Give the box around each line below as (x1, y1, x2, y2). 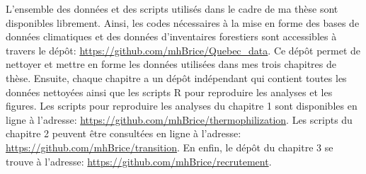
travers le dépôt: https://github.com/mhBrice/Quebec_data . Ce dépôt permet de (6, 42, 361, 57)
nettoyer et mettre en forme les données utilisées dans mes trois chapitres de (6, 57, 336, 71)
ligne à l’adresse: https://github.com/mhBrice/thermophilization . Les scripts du (6, 112, 353, 127)
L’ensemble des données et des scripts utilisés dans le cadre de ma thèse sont (6, 1, 338, 16)
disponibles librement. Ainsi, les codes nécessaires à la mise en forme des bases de (6, 15, 360, 30)
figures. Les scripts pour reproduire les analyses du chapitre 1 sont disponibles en (6, 98, 358, 113)
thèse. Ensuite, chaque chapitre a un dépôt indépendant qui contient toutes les (6, 70, 347, 85)
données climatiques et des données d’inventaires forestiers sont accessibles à (6, 29, 337, 44)
